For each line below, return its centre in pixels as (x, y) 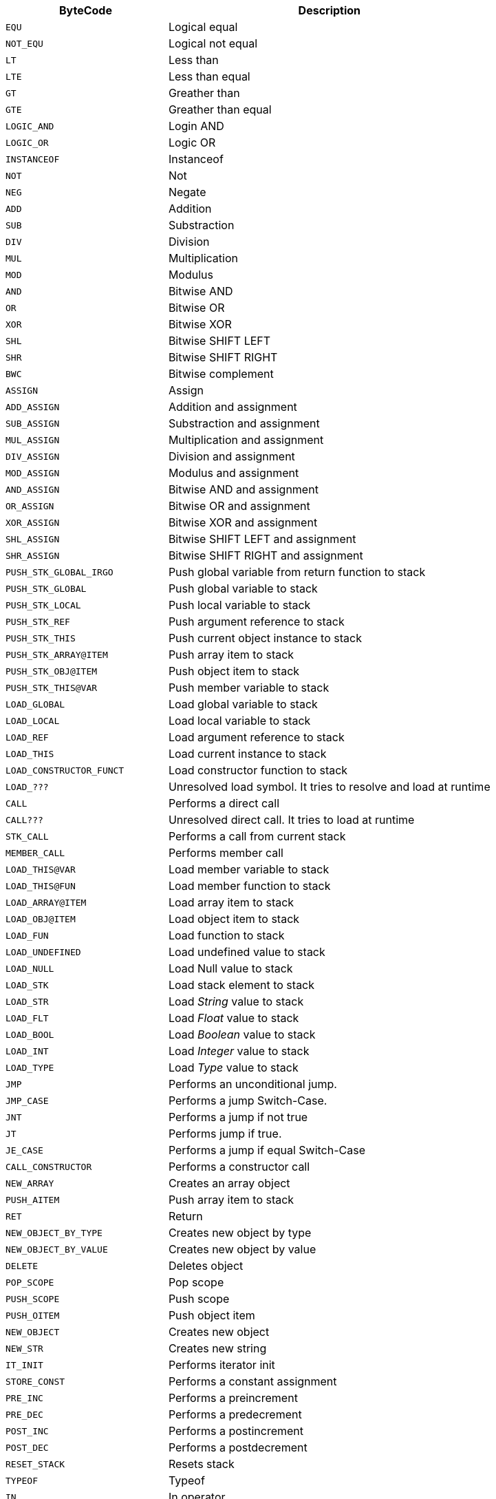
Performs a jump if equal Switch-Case (267, 1150)
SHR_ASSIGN (33, 555)
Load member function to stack (249, 886)
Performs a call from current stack (257, 836)
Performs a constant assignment (252, 1381)
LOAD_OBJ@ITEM (41, 919)
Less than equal (209, 76)
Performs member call (226, 853)
